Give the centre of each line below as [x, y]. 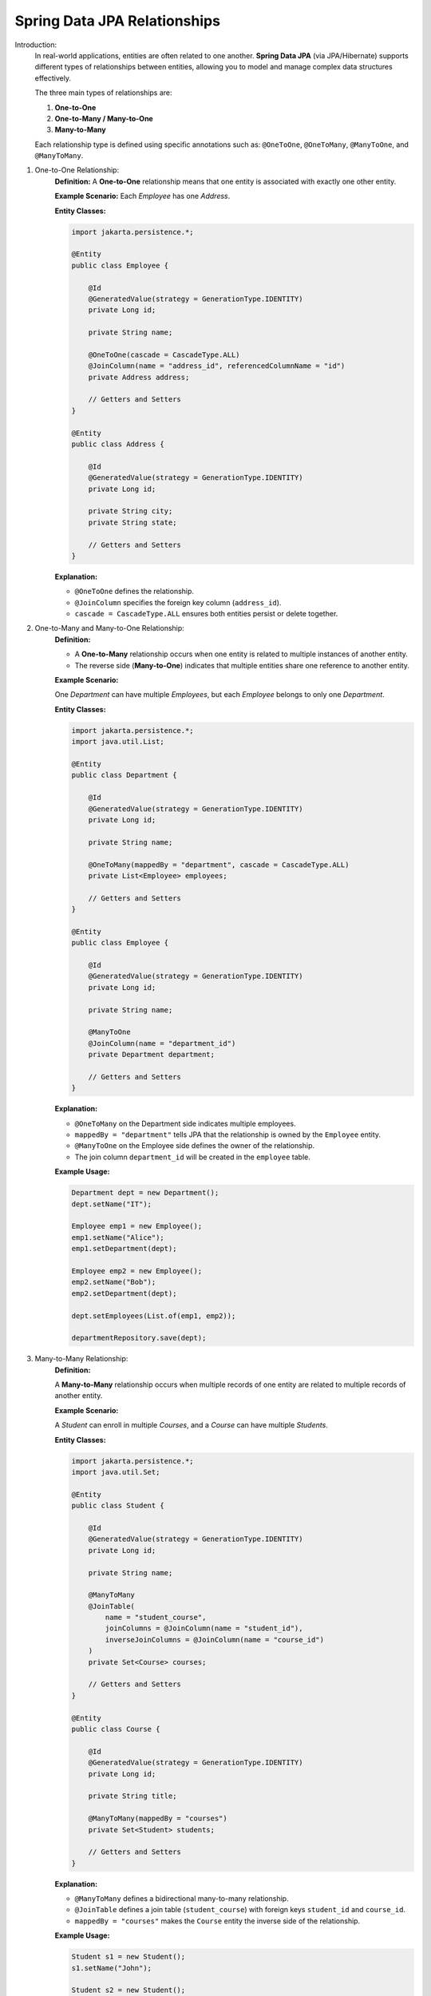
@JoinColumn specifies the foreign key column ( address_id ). [178, 602]
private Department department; [152, 1055]
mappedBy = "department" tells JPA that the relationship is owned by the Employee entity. [228, 1135]
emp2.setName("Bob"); [114, 1282]
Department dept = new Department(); [145, 1193]
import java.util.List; [118, 742]
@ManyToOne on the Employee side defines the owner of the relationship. [195, 1146]
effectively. [53, 78]
